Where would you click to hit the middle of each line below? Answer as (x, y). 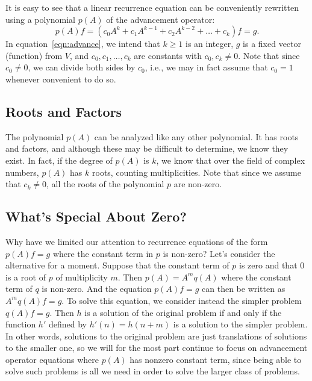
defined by (67, 324)
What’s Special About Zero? (96, 216)
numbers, (22, 172)
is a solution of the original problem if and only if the (183, 312)
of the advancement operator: (161, 19)
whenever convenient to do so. (61, 79)
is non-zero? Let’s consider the (219, 253)
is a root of (26, 277)
